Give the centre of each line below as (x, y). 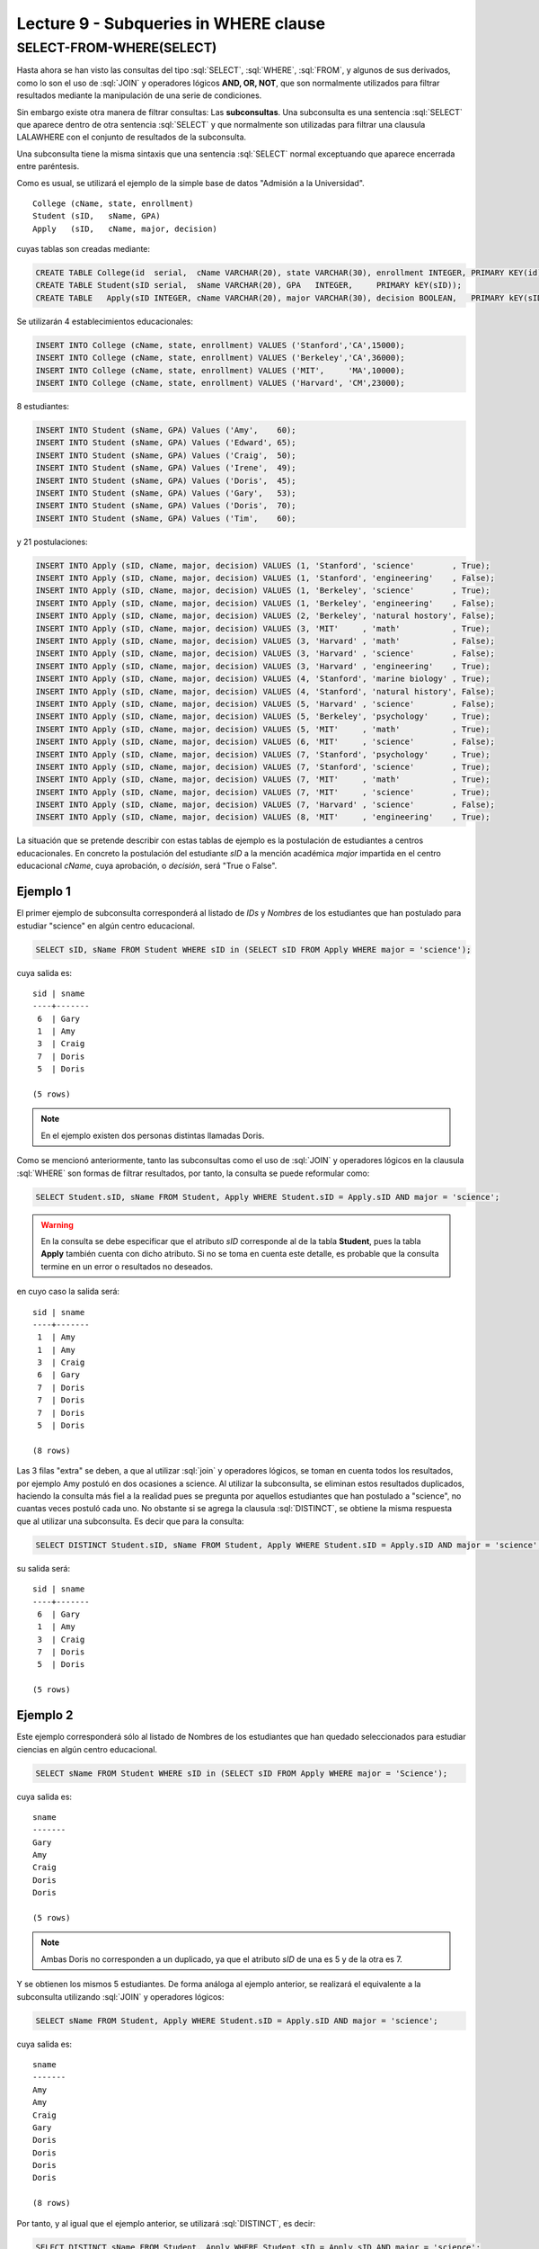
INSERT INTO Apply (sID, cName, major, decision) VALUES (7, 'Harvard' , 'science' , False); (265, 805)
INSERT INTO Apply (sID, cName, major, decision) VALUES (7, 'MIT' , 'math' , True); (263, 780)
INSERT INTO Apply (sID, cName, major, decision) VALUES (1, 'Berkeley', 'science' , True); (263, 591)
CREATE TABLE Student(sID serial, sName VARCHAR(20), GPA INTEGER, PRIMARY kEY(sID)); (249, 285)
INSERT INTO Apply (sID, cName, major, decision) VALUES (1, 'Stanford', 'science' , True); (263, 565)
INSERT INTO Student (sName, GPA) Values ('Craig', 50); (166, 455)
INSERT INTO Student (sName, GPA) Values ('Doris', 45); (166, 480)
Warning (57, 1224)
